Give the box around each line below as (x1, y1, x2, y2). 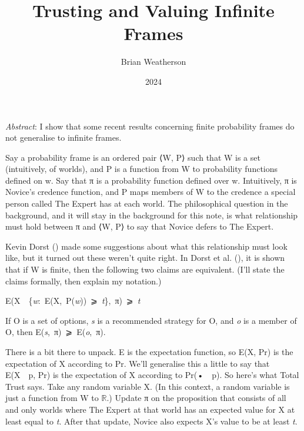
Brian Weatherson (121, 55, 186, 68)
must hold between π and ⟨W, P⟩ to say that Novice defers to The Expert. (5, 220, 274, 233)
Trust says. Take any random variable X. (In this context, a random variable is (5, 380, 290, 392)
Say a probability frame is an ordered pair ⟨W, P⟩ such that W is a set (5, 151, 260, 163)
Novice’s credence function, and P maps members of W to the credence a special (5, 185, 296, 198)
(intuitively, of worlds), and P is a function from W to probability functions (5, 163, 278, 175)
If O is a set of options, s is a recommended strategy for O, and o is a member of (5, 314, 297, 326)
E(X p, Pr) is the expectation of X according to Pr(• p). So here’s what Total (5, 369, 299, 381)
